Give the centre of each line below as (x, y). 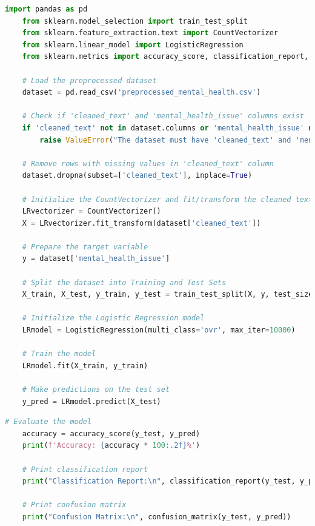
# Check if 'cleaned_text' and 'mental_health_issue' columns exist (163, 116)
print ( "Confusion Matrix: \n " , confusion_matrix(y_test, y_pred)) (157, 517)
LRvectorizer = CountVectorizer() (91, 211)
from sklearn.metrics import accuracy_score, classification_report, (165, 57)
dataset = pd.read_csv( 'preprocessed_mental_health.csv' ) (141, 93)
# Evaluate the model (48, 422)
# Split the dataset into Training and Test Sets (124, 282)
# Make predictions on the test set (96, 389)
